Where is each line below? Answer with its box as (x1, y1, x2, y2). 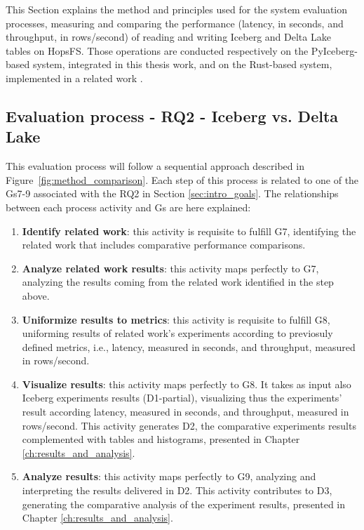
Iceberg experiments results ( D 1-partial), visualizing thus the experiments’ (22, 390, 342, 405)
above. (22, 288, 50, 303)
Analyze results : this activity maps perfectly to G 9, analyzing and (22, 469, 316, 484)
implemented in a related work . (6, 70, 143, 85)
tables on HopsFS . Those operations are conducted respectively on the (6, 43, 309, 58)
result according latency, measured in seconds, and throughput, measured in (22, 404, 349, 419)
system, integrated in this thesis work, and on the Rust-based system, (32, 57, 332, 72)
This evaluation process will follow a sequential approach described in (6, 159, 304, 173)
